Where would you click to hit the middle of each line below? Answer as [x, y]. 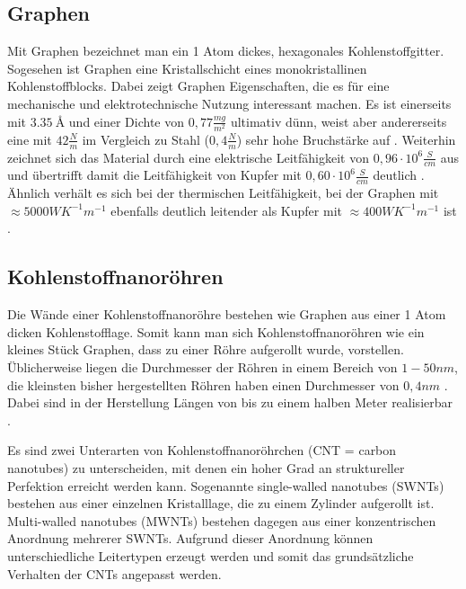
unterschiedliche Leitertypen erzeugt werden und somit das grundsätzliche [211, 555]
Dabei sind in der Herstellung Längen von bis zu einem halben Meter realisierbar [230, 402]
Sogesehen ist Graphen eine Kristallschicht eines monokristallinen [187, 68]
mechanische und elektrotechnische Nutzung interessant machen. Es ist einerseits [229, 103]
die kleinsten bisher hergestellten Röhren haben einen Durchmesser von [203, 384]
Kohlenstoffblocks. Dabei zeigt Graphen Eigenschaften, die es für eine [198, 86]
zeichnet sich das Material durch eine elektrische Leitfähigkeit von [189, 157]
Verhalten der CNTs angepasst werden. [114, 573]
